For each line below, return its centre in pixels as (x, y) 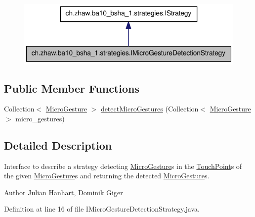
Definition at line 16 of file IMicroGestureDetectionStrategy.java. (102, 209)
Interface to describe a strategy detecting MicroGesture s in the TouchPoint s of (123, 166)
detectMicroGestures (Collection (149, 109)
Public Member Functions (72, 88)
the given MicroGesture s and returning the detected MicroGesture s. (107, 176)
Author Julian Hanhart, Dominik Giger (64, 192)
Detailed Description (58, 145)
